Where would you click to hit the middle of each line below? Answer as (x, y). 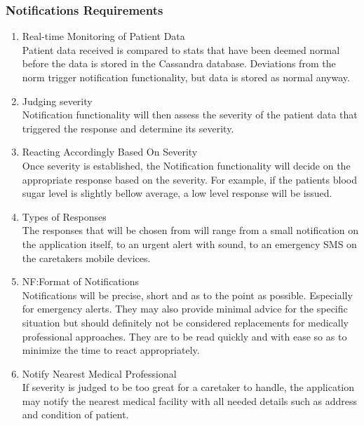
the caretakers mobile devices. (86, 257)
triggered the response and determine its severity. (128, 128)
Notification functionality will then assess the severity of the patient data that (190, 115)
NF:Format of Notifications (80, 281)
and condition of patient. (75, 414)
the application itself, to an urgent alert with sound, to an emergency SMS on (189, 243)
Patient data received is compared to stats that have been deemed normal (181, 49)
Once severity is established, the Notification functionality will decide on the (186, 165)
